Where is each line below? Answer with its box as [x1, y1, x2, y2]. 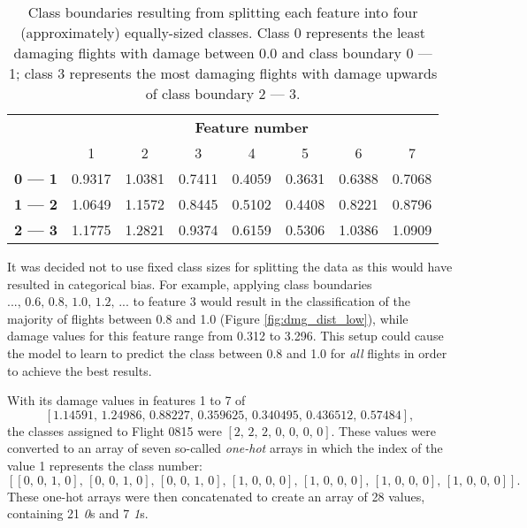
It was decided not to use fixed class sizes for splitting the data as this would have [7, 257, 453, 275]
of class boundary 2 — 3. [145, 83, 301, 103]
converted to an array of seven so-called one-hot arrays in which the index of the [7, 439, 443, 457]
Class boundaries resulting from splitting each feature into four [27, 2, 418, 22]
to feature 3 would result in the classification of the [133, 292, 410, 310]
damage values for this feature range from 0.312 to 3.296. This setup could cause [7, 326, 444, 345]
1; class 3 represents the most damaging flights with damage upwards [8, 63, 438, 83]
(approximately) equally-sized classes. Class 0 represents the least [20, 22, 425, 42]
